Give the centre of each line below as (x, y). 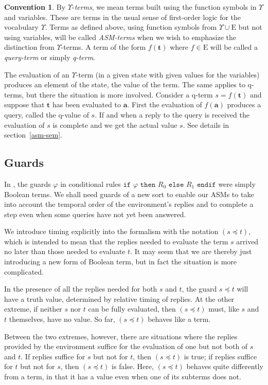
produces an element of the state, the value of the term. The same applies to (125, 84)
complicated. (24, 271)
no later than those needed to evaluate (65, 251)
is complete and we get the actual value (115, 124)
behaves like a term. (179, 319)
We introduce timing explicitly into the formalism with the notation (111, 231)
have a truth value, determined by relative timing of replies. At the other (119, 299)
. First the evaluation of (165, 104)
